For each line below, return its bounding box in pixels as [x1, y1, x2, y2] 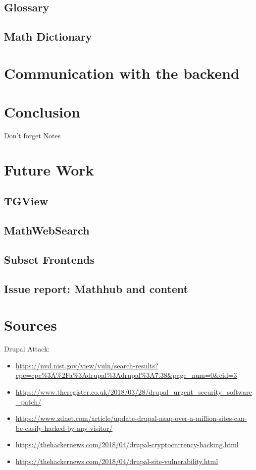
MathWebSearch [4, 223, 90, 238]
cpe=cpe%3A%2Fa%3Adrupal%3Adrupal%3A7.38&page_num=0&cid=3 [15, 370, 237, 380]
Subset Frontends [4, 251, 95, 267]
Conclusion [4, 102, 81, 122]
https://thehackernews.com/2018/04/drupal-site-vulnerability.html [15, 456, 218, 467]
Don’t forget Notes [4, 130, 61, 141]
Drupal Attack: [4, 344, 50, 354]
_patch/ [15, 396, 42, 407]
